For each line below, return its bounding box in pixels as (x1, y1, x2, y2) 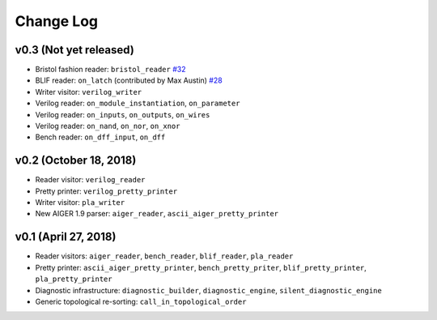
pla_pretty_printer (35, 275, 112, 284)
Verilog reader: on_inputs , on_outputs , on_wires (35, 109, 210, 119)
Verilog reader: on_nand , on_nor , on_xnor (35, 122, 180, 131)
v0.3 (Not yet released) (15, 43, 135, 57)
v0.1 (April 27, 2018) (15, 230, 117, 244)
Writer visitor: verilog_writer (35, 87, 142, 96)
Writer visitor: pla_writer (35, 198, 125, 207)
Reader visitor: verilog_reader (35, 175, 146, 185)
